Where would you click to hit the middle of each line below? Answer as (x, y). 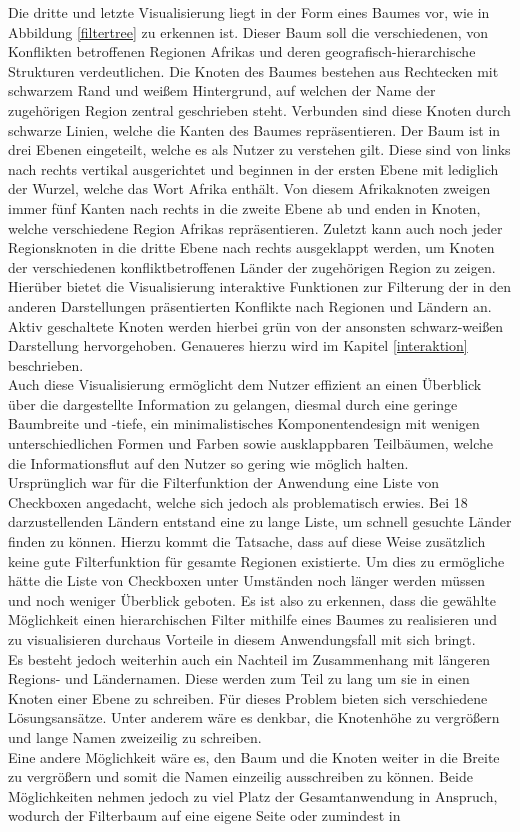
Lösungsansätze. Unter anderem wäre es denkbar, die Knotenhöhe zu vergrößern (254, 717)
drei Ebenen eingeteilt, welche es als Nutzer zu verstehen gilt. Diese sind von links (259, 149)
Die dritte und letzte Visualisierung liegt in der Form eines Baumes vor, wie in (249, 12)
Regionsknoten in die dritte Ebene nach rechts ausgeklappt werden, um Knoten (251, 247)
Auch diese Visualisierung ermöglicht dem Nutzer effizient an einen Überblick (245, 384)
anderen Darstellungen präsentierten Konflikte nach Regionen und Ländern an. (250, 305)
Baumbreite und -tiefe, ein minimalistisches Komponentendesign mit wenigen (244, 423)
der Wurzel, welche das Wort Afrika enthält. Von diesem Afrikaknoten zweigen (249, 188)
